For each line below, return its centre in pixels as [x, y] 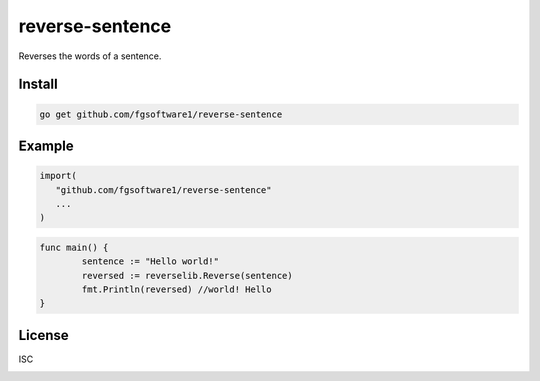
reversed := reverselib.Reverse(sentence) [187, 275]
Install [38, 84]
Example [46, 145]
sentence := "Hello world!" [150, 261]
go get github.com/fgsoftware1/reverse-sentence [161, 114]
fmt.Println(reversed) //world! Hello [176, 289]
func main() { [74, 247]
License [43, 335]
